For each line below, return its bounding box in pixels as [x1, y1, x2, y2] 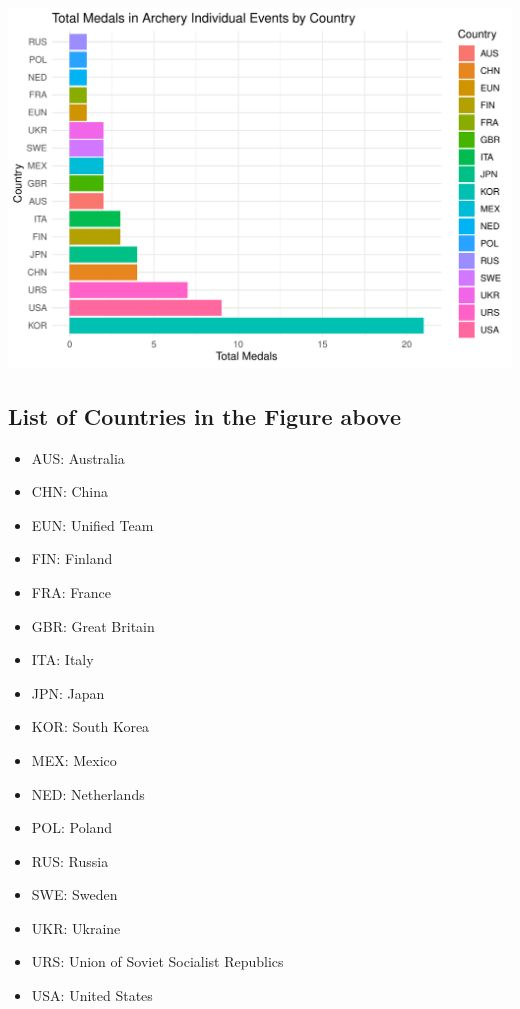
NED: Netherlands [31, 783, 145, 804]
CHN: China [31, 481, 109, 502]
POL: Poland [31, 817, 113, 838]
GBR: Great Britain [31, 615, 155, 636]
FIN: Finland [31, 548, 113, 569]
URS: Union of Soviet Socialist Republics [31, 951, 284, 972]
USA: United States [31, 985, 153, 1006]
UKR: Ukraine [31, 917, 121, 938]
